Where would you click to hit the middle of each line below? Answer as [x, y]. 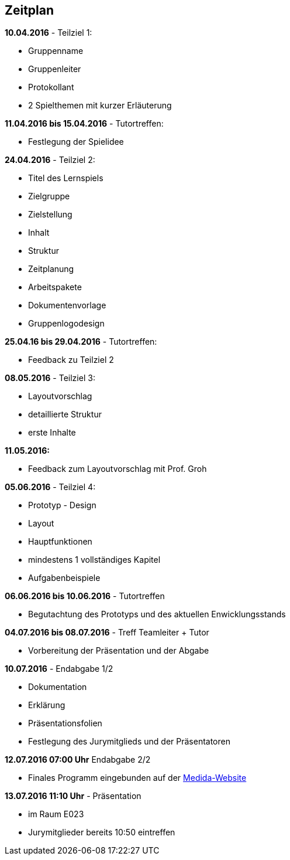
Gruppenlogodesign [66, 324]
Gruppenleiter [55, 69]
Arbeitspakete [55, 287]
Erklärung [47, 705]
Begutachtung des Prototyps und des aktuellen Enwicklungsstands [157, 614]
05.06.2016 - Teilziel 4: [50, 487]
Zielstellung [50, 215]
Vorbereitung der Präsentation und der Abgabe [119, 651]
